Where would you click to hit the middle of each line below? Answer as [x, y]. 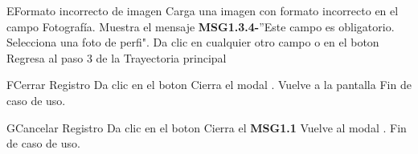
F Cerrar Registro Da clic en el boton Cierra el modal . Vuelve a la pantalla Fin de [209, 85]
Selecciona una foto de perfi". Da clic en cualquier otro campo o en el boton [193, 42]
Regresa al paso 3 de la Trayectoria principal [117, 57]
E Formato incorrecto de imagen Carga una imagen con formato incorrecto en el [203, 10]
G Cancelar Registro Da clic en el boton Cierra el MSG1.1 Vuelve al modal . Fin [207, 127]
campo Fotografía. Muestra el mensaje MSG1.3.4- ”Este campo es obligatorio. [201, 26]
